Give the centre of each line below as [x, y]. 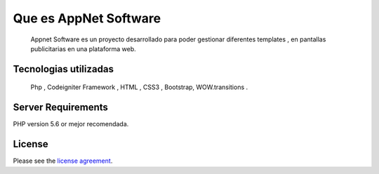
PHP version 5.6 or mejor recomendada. [71, 124]
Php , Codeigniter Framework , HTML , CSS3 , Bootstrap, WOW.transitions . [139, 87]
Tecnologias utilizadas [63, 69]
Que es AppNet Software [87, 18]
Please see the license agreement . [63, 161]
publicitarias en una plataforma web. [83, 48]
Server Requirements [61, 108]
